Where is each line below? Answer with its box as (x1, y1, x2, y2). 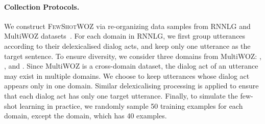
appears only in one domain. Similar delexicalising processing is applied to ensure (4, 80, 259, 91)
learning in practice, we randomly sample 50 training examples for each (19, 100, 243, 111)
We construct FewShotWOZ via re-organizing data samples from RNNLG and (4, 20, 251, 31)
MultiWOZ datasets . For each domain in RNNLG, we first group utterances (4, 30, 246, 41)
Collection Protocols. (4, 1, 80, 12)
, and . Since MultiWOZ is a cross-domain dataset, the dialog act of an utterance (4, 60, 258, 71)
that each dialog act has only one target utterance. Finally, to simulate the (4, 90, 238, 101)
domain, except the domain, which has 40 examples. (4, 110, 167, 121)
